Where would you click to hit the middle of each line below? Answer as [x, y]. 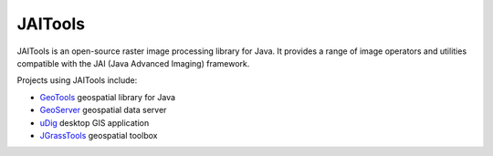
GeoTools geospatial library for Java [108, 97]
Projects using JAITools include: [77, 80]
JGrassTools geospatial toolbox [99, 135]
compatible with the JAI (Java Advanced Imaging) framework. [133, 63]
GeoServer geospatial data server [103, 110]
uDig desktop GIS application [94, 122]
